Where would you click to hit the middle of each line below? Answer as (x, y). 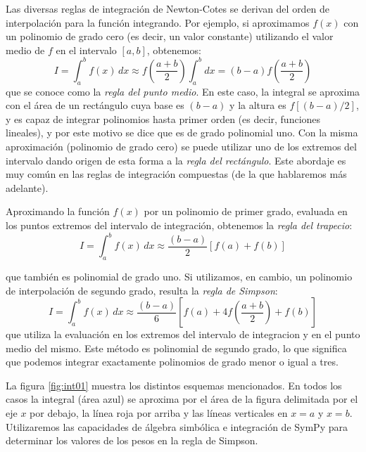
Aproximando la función (58, 211)
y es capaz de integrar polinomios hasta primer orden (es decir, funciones (163, 118)
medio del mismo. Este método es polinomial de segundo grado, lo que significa (176, 348)
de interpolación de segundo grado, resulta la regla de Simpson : (142, 290)
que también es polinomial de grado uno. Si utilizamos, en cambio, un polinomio (179, 276)
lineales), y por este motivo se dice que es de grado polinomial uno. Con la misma (182, 133)
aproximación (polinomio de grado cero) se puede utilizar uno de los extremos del (181, 147)
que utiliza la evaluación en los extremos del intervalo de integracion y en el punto (183, 334)
